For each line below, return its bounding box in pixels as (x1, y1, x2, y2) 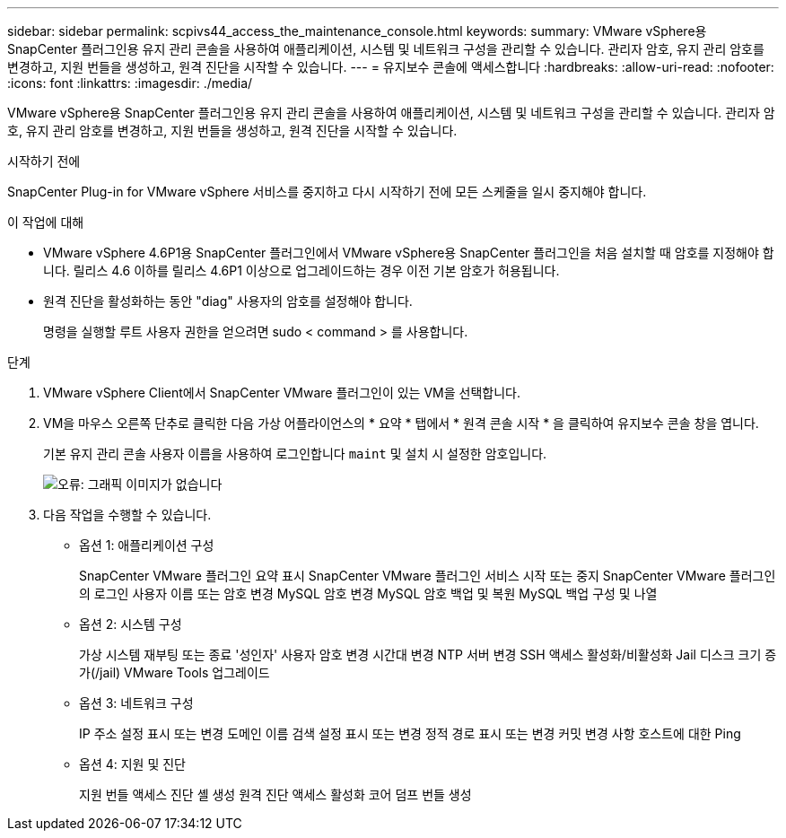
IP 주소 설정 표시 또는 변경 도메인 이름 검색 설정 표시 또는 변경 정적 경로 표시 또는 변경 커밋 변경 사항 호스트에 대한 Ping (79, 726, 741, 741)
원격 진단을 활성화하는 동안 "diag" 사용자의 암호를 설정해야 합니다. (43, 293, 413, 309)
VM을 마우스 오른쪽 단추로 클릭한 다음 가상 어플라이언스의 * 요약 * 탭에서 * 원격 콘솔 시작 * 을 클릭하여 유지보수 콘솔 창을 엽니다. (43, 415, 759, 431)
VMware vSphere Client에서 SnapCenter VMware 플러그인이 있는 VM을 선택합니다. (43, 385, 520, 400)
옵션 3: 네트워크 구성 (79, 695, 194, 711)
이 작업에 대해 (7, 214, 84, 230)
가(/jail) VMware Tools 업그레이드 (79, 665, 270, 680)
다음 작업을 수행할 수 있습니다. (43, 507, 212, 522)
